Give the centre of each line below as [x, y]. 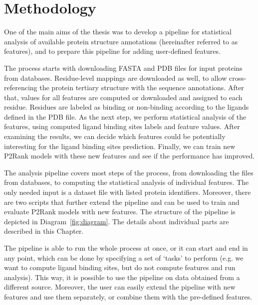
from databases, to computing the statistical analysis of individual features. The [127, 182]
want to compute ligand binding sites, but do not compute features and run [120, 267]
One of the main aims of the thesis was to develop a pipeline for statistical [118, 32]
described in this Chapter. [44, 231]
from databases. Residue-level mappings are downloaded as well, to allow [116, 77]
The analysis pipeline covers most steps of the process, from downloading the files [129, 172]
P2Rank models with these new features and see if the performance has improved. [129, 156]
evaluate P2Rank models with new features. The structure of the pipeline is [120, 212]
